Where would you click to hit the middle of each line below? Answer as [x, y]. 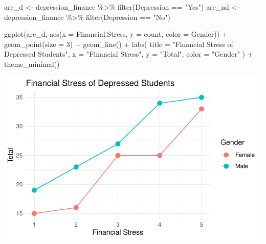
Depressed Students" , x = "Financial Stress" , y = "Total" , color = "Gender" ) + [129, 54]
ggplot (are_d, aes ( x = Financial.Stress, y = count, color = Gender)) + [116, 34]
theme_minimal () [32, 64]
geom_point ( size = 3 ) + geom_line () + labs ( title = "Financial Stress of [119, 44]
